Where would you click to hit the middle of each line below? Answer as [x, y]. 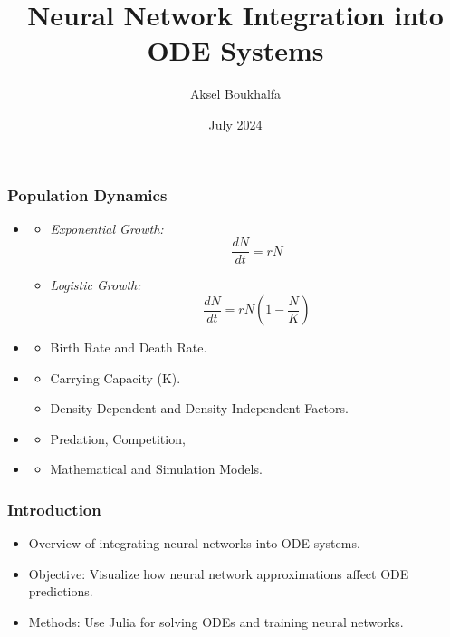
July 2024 [235, 124]
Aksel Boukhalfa [235, 94]
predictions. [61, 591]
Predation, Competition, [118, 438]
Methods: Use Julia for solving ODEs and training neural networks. [216, 622]
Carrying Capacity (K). [115, 377]
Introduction [54, 509]
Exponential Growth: [107, 228]
